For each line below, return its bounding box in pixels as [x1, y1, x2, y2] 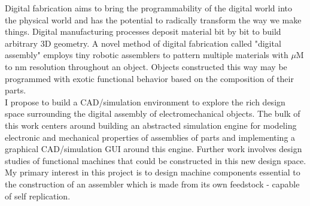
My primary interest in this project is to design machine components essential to [5, 166, 300, 178]
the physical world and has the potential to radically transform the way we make [5, 13, 302, 26]
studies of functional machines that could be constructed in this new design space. [5, 154, 306, 166]
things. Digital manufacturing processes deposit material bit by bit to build [5, 25, 281, 38]
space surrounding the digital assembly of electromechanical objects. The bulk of [5, 107, 300, 120]
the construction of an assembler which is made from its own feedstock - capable [5, 177, 300, 190]
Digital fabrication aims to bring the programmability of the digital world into [5, 2, 293, 14]
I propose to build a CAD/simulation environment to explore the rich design [5, 95, 285, 108]
